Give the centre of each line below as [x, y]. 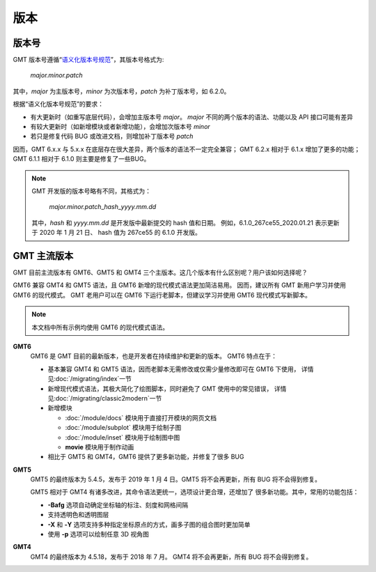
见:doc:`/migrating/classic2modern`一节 [105, 398]
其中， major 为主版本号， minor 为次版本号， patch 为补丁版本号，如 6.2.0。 [122, 91]
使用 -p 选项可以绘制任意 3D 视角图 [98, 534]
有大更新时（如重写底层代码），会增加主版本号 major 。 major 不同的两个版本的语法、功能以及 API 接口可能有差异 [191, 117]
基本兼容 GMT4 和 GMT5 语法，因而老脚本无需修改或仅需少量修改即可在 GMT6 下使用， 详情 [181, 369]
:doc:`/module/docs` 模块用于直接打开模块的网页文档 [141, 417]
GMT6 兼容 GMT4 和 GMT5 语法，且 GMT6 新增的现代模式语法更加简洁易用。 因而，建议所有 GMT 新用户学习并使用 [179, 285]
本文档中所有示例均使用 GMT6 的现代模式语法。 [100, 327]
